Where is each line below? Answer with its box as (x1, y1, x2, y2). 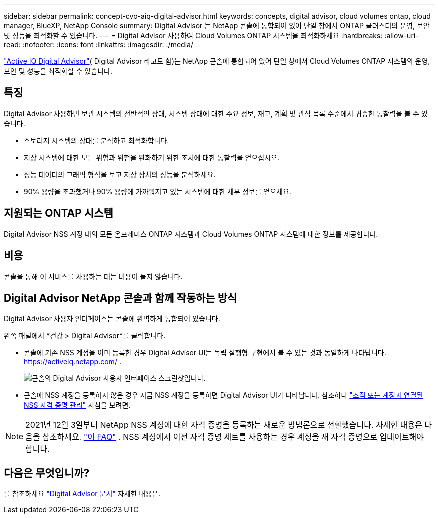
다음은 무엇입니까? (4, 466, 90, 479)
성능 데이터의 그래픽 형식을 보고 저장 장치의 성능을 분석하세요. (24, 170, 216, 179)
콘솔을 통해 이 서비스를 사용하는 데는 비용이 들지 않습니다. (4, 272, 183, 281)
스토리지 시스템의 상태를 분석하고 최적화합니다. (24, 136, 169, 145)
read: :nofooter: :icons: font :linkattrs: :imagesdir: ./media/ (4, 40, 193, 49)
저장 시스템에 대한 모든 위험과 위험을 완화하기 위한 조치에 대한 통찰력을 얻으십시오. (24, 153, 280, 162)
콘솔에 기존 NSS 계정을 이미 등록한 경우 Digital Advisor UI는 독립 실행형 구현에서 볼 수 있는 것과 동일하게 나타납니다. (24, 348, 386, 357)
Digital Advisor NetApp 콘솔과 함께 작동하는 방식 (4, 291, 237, 304)
